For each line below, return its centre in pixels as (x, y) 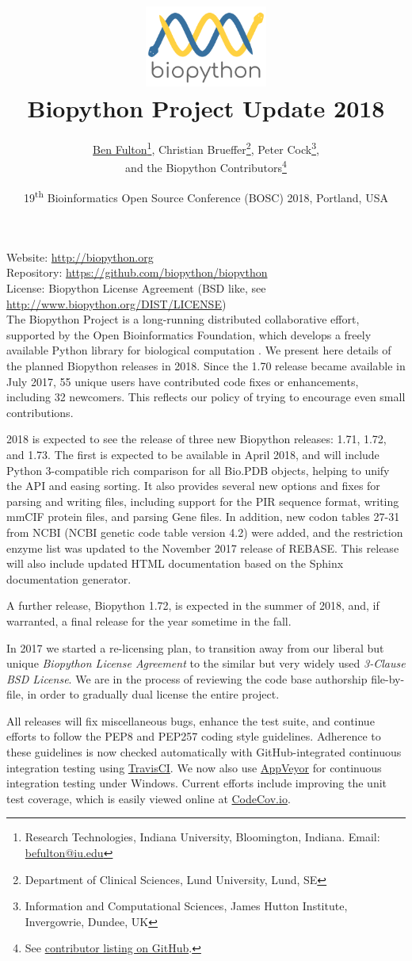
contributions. (40, 412)
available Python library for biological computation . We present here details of (199, 350)
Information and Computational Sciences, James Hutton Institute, (186, 906)
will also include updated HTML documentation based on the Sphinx (175, 563)
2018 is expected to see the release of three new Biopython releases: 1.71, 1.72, (196, 439)
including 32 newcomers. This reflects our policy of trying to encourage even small (206, 397)
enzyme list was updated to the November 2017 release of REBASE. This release (203, 548)
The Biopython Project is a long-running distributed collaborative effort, (183, 319)
